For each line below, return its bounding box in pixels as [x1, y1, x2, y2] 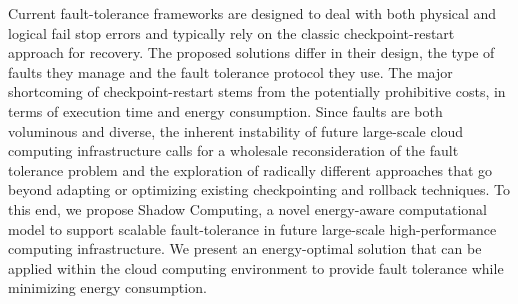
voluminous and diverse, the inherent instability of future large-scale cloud [8, 120, 464, 141]
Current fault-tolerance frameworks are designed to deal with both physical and [8, 3, 497, 23]
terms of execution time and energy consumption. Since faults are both [8, 100, 443, 121]
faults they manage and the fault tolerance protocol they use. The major [8, 61, 453, 82]
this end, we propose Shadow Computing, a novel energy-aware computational [8, 198, 487, 219]
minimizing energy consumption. [8, 277, 207, 298]
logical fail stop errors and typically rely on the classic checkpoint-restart [8, 22, 455, 43]
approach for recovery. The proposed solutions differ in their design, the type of [8, 42, 495, 63]
